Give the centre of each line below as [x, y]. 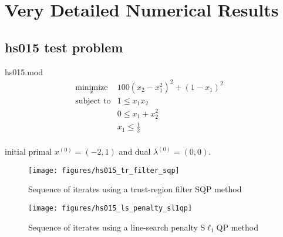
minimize [92, 87]
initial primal [28, 151]
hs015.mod [24, 71]
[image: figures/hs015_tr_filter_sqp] [104, 170]
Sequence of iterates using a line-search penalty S [117, 227]
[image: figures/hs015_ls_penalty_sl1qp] [110, 208]
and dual [135, 151]
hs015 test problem [64, 47]
